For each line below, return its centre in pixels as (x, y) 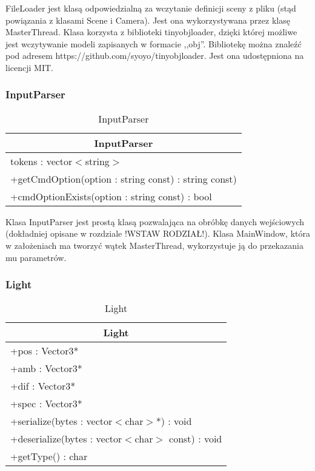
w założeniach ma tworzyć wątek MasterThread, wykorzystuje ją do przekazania (154, 245)
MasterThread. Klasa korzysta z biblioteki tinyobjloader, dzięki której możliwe (151, 32)
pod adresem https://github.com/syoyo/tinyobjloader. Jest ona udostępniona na (155, 56)
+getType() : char (49, 456)
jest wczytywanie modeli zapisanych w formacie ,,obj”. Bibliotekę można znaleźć (154, 43)
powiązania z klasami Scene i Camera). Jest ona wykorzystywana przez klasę (148, 20)
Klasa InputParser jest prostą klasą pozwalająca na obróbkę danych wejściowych (155, 221)
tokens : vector (41, 161)
